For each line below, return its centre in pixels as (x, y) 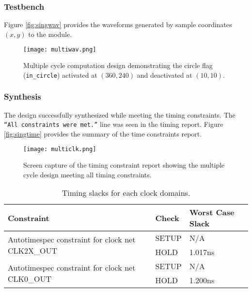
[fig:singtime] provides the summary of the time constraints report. (103, 133)
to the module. (50, 34)
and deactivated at (165, 75)
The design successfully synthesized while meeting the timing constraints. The (120, 114)
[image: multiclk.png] (60, 149)
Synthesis (23, 96)
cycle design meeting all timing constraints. (87, 174)
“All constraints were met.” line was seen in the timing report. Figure (114, 124)
